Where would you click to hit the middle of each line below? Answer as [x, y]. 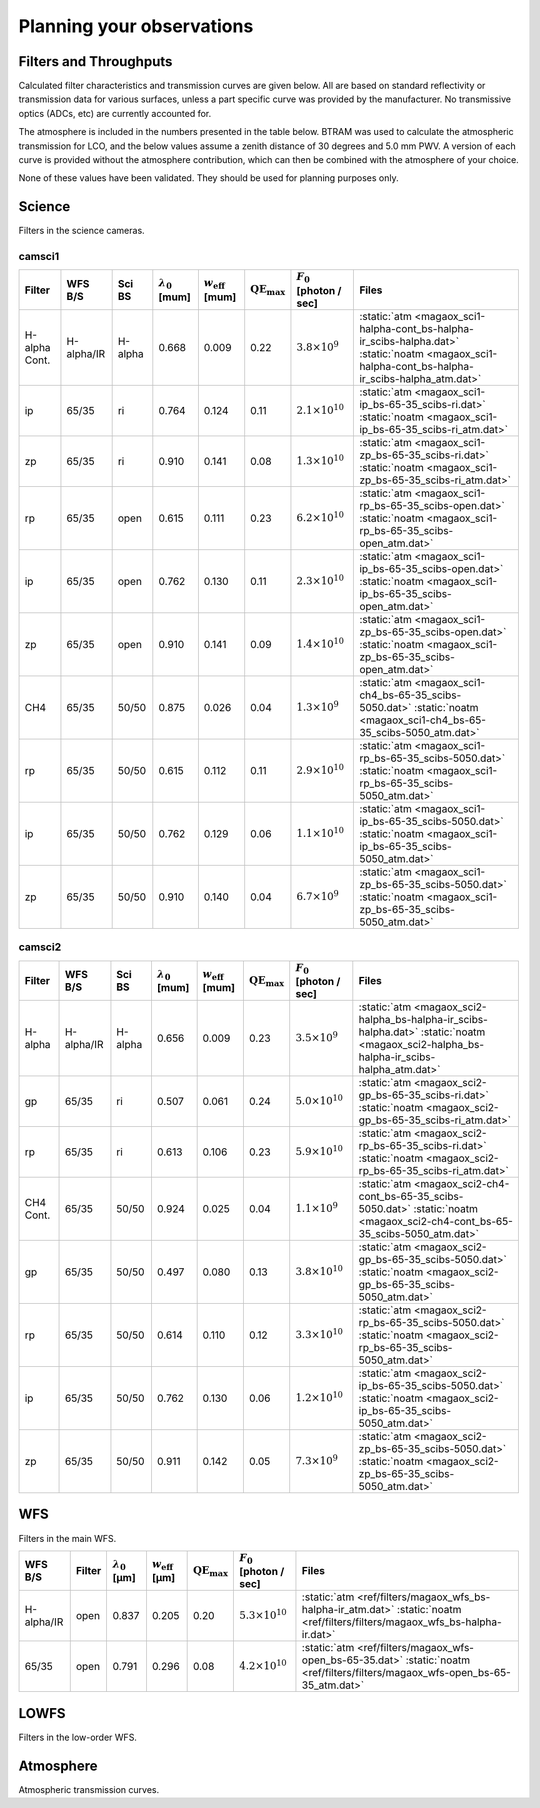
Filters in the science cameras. [81, 231]
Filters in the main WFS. [67, 1538]
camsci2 [40, 947]
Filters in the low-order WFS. [77, 1737]
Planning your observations [136, 26]
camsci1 [39, 257]
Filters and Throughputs [95, 61]
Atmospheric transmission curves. [89, 1789]
